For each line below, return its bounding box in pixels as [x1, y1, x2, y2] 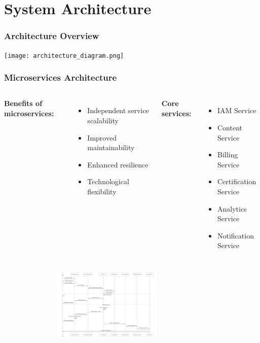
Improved [87, 132, 117, 143]
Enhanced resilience [87, 159, 148, 169]
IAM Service [217, 105, 256, 116]
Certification [217, 176, 256, 187]
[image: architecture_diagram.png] [4, 52, 124, 59]
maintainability [87, 142, 135, 153]
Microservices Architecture [4, 71, 117, 84]
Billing [217, 149, 238, 160]
